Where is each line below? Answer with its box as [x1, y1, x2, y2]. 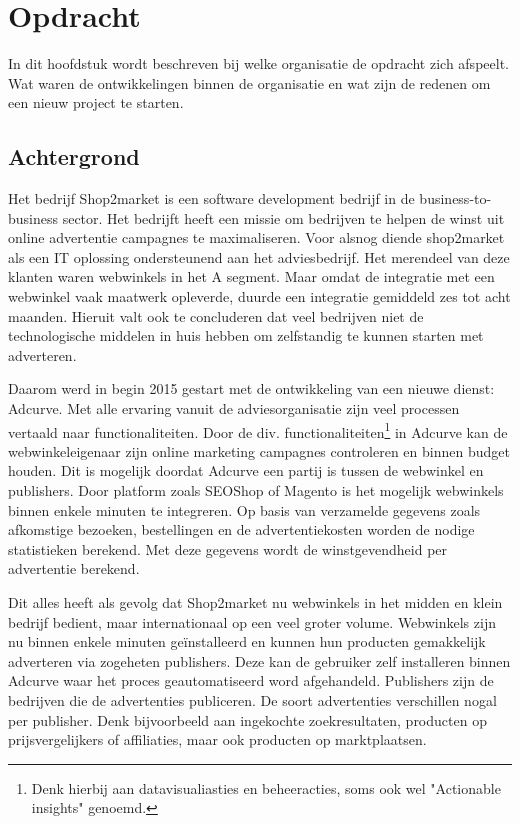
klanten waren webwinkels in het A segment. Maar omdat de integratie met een [8, 266, 495, 287]
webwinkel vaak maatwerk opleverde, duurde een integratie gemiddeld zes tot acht [8, 286, 511, 307]
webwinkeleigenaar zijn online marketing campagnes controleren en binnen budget [8, 440, 510, 461]
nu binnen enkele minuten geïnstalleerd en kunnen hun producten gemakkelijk [8, 631, 486, 652]
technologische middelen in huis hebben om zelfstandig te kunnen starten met [8, 325, 484, 346]
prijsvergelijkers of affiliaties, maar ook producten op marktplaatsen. [8, 729, 427, 750]
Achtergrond [8, 141, 140, 172]
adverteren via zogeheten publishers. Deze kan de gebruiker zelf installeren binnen [8, 650, 511, 671]
